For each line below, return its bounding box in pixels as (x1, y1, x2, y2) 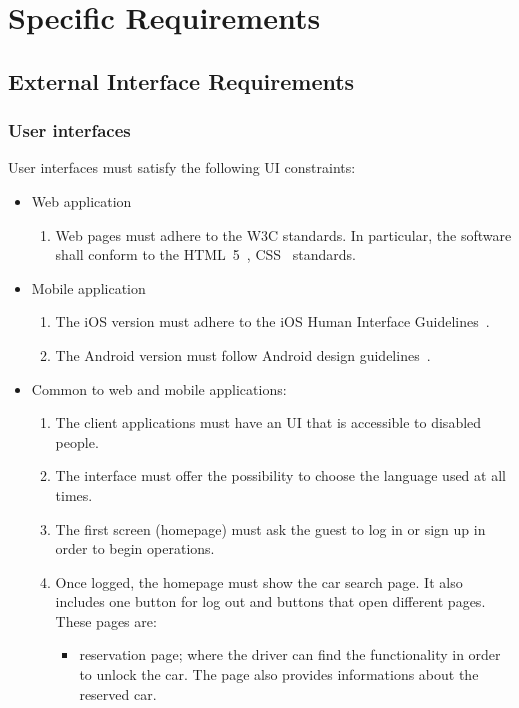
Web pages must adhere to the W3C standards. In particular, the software (55, 224, 512, 245)
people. (55, 431, 99, 452)
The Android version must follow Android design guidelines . (55, 344, 431, 365)
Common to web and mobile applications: (31, 378, 287, 399)
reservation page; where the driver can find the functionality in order (79, 644, 501, 665)
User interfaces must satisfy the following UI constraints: (8, 157, 356, 178)
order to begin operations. (55, 538, 215, 559)
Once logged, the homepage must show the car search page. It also (55, 571, 463, 592)
